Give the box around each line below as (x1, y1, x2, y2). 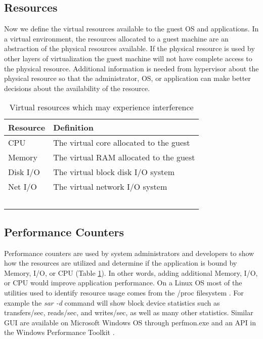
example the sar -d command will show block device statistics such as (4, 297, 220, 308)
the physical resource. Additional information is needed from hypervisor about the (4, 63, 259, 73)
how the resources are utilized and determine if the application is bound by (4, 258, 237, 268)
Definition (53, 121, 94, 134)
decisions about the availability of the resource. (4, 82, 150, 93)
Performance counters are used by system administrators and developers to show (4, 247, 254, 258)
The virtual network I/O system (53, 181, 167, 193)
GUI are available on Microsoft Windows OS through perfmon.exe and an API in (4, 317, 256, 327)
